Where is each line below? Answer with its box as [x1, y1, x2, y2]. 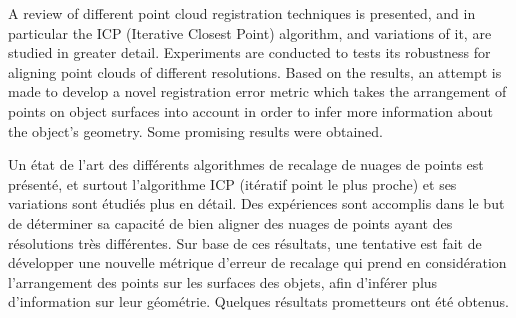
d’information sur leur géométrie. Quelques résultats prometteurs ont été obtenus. [8, 291, 509, 312]
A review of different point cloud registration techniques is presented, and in [8, 3, 476, 23]
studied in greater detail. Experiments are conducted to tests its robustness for [8, 42, 491, 63]
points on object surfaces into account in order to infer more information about [8, 100, 494, 121]
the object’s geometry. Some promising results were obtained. [8, 120, 383, 141]
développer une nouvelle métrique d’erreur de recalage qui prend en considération [8, 252, 507, 273]
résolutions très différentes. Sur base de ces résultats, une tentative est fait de [8, 232, 482, 253]
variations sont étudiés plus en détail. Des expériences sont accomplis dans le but [8, 193, 505, 214]
